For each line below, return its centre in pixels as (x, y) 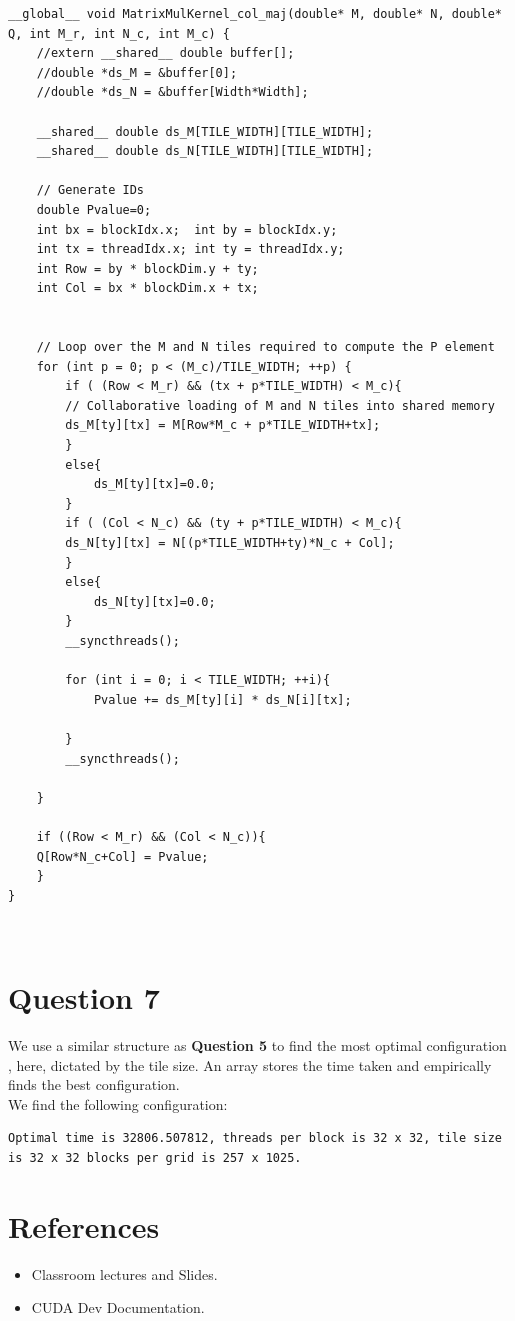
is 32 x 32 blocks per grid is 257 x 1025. (155, 1158)
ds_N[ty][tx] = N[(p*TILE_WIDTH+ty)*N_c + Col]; (230, 543)
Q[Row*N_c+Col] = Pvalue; (122, 856)
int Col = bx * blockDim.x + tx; (147, 288)
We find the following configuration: (118, 1103)
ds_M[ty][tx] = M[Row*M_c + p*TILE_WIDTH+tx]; (223, 425)
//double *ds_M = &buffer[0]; (137, 72)
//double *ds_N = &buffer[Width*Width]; (172, 92)
